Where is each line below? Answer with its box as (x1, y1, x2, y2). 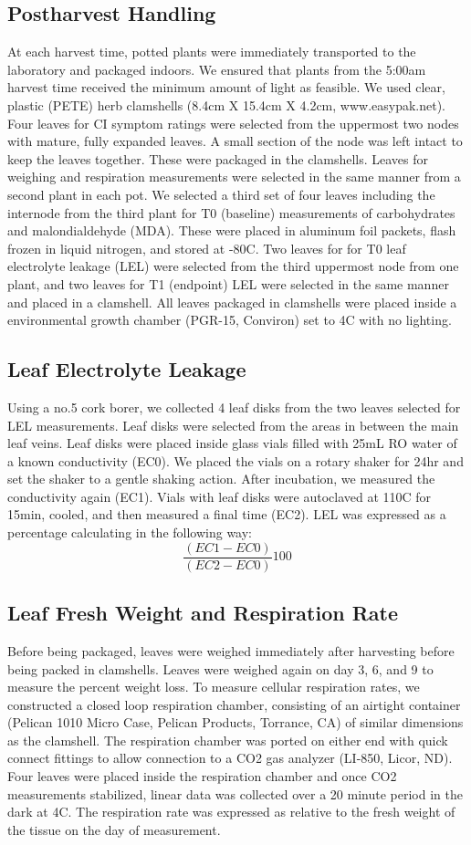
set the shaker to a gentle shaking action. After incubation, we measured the (7, 469, 435, 488)
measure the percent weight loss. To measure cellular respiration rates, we (7, 677, 420, 696)
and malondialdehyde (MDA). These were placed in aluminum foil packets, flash (7, 221, 456, 240)
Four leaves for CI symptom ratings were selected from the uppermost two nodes (7, 113, 459, 132)
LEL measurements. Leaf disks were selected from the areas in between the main (7, 415, 459, 434)
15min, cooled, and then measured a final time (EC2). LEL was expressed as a (7, 505, 446, 524)
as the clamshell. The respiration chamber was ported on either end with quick (7, 730, 448, 749)
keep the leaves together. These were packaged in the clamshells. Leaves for (7, 149, 429, 168)
